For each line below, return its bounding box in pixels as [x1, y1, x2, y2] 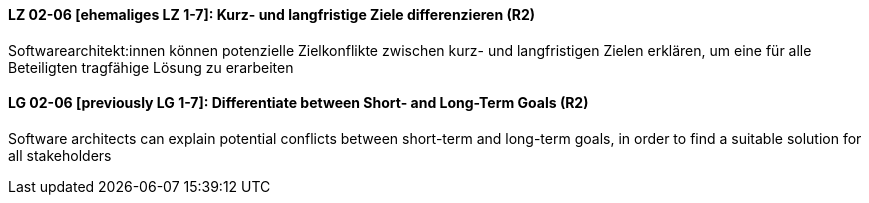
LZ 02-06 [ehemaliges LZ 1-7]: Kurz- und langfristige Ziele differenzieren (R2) [8, 6, 536, 23]
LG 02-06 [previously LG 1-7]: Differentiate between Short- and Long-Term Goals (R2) [8, 94, 589, 112]
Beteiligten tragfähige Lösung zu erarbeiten [8, 58, 294, 76]
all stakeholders [8, 146, 112, 164]
